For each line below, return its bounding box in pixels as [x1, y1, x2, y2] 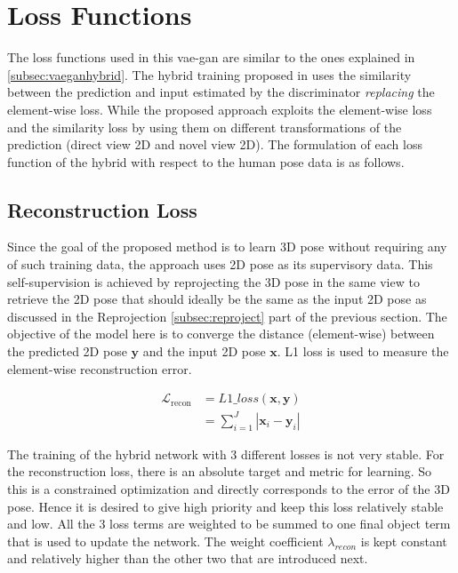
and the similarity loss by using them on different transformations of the [7, 117, 402, 136]
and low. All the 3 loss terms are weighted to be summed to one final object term [7, 514, 451, 533]
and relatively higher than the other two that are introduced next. [7, 549, 368, 568]
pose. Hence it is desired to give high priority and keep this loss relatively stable [7, 497, 444, 515]
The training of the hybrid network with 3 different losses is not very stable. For [7, 444, 445, 463]
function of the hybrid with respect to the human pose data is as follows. [7, 152, 405, 171]
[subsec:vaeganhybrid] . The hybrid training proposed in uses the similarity [7, 65, 412, 84]
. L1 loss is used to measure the [277, 342, 449, 361]
